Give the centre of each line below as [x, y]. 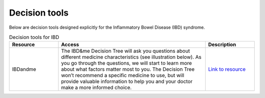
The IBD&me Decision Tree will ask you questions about [126, 51]
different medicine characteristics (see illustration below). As [131, 57]
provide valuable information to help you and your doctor [127, 81]
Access [70, 45]
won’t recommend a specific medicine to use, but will [123, 76]
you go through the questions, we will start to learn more [127, 63]
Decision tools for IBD [34, 38]
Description [222, 45]
